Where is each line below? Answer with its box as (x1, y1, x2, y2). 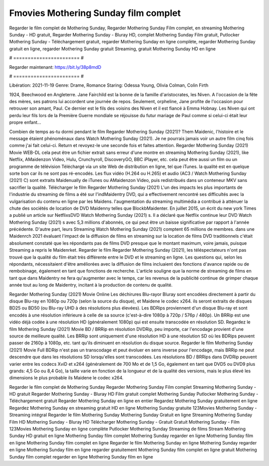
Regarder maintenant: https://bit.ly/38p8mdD (9, 64, 102, 70)
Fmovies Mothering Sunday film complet (9, 7, 181, 18)
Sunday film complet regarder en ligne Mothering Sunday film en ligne (9, 454, 153, 460)
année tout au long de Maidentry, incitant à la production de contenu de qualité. (9, 282, 173, 288)
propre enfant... (9, 120, 41, 126)
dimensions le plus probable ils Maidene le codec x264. (9, 375, 124, 381)
